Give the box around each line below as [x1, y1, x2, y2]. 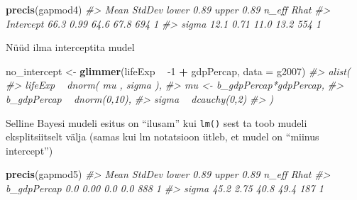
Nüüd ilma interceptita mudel [6, 40, 135, 55]
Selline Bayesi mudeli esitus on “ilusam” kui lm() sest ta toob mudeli [6, 115, 307, 130]
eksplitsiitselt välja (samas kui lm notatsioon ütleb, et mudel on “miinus [6, 129, 319, 144]
